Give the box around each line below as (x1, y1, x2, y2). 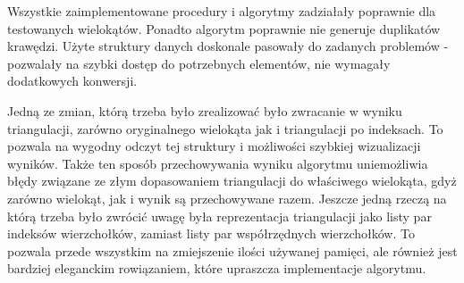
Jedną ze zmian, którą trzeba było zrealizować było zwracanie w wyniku (7, 101, 402, 120)
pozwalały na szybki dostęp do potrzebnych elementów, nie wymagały (7, 54, 391, 72)
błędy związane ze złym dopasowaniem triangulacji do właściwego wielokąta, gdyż (7, 171, 457, 190)
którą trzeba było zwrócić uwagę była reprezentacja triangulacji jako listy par (7, 206, 432, 225)
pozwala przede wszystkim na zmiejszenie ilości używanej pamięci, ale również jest (7, 241, 458, 260)
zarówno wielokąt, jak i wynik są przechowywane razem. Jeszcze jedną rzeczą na (7, 188, 447, 207)
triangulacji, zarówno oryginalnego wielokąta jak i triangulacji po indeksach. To (7, 119, 443, 137)
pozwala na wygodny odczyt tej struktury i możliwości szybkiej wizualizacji (7, 137, 421, 155)
